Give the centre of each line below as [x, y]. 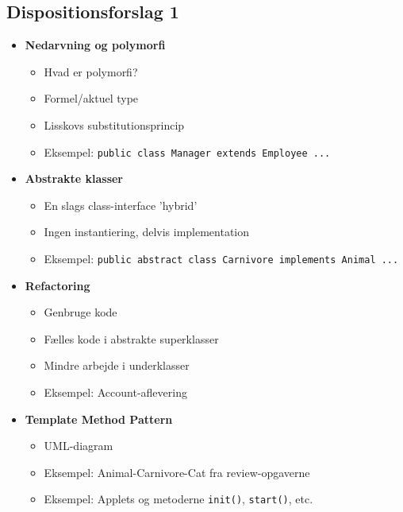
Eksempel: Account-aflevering [115, 392]
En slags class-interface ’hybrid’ [121, 205]
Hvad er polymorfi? [91, 71]
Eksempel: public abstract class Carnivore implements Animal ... [221, 259]
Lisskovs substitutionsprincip [114, 124]
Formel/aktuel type [91, 98]
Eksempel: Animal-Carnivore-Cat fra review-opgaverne [177, 472]
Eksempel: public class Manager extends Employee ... [187, 151]
